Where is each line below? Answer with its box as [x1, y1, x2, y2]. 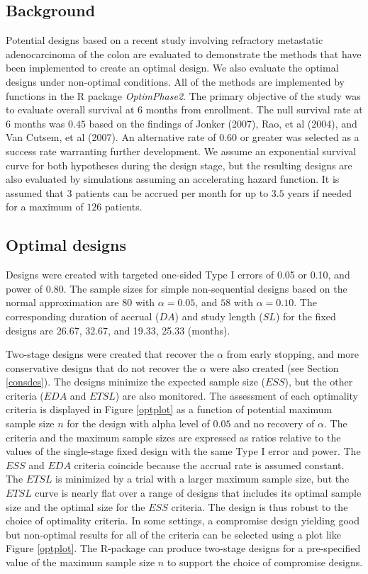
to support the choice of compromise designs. [167, 555, 363, 569]
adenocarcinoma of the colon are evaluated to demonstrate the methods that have [6, 46, 362, 61]
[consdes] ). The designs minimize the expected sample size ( [6, 374, 265, 389]
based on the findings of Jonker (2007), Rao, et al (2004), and [89, 116, 357, 130]
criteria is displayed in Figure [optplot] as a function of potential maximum [6, 402, 333, 417]
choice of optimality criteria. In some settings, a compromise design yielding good [6, 513, 360, 528]
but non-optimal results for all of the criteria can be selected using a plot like [6, 527, 341, 541]
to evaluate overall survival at [6, 102, 135, 117]
